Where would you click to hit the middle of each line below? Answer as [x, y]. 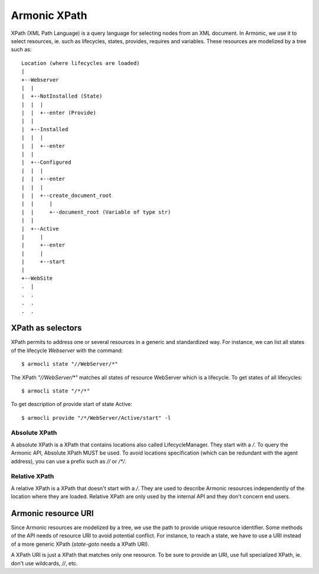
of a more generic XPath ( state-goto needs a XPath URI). [80, 544]
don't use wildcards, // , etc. [44, 563]
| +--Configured [46, 162]
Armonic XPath [49, 15]
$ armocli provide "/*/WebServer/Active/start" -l [96, 418]
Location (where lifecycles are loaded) [81, 63]
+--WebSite [37, 278]
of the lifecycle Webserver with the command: [67, 350]
